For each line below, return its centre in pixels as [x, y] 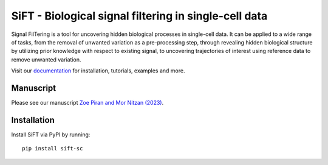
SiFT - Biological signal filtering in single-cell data [139, 16]
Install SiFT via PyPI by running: [51, 135]
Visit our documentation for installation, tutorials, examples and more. [98, 71]
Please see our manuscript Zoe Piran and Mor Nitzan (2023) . [87, 103]
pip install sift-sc [53, 149]
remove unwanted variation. [46, 59]
